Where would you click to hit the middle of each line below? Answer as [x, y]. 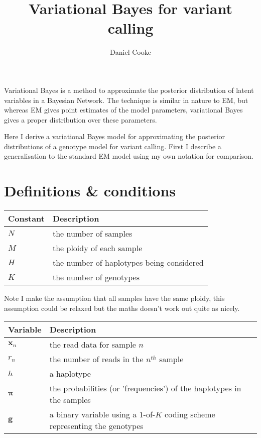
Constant [26, 218]
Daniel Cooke [130, 52]
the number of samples [92, 234]
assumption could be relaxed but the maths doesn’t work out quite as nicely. [122, 308]
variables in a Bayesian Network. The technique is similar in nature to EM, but [126, 100]
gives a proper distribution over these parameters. [81, 119]
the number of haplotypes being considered [128, 263]
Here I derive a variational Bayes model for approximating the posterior [115, 136]
